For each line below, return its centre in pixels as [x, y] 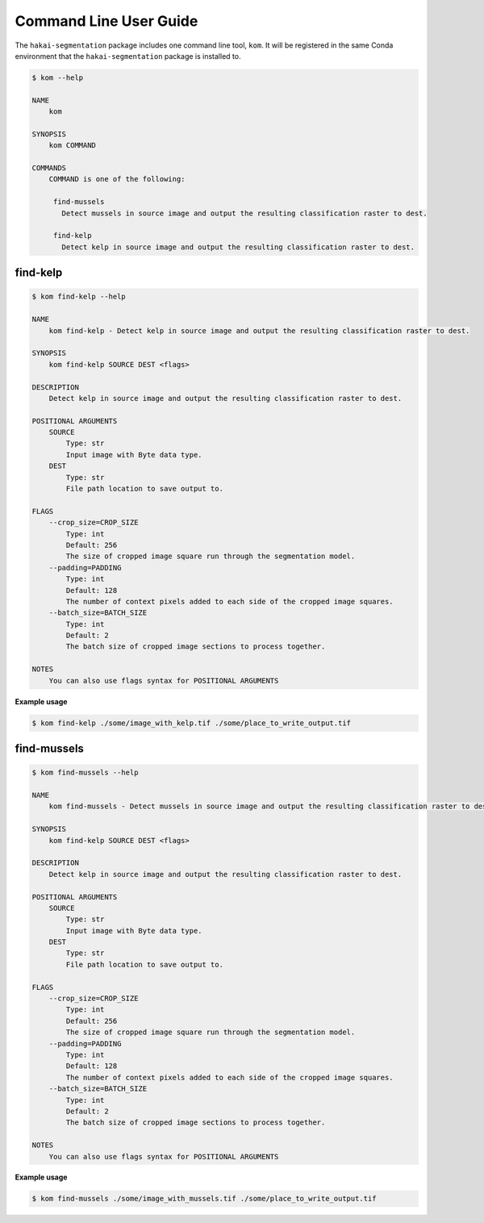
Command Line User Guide [106, 21]
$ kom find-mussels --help [85, 773]
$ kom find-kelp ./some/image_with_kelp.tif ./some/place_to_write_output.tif [191, 723]
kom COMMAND [73, 146]
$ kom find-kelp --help [79, 297]
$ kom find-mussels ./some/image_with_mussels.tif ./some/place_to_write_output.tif [204, 1199]
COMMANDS [49, 168]
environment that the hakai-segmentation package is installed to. [128, 56]
